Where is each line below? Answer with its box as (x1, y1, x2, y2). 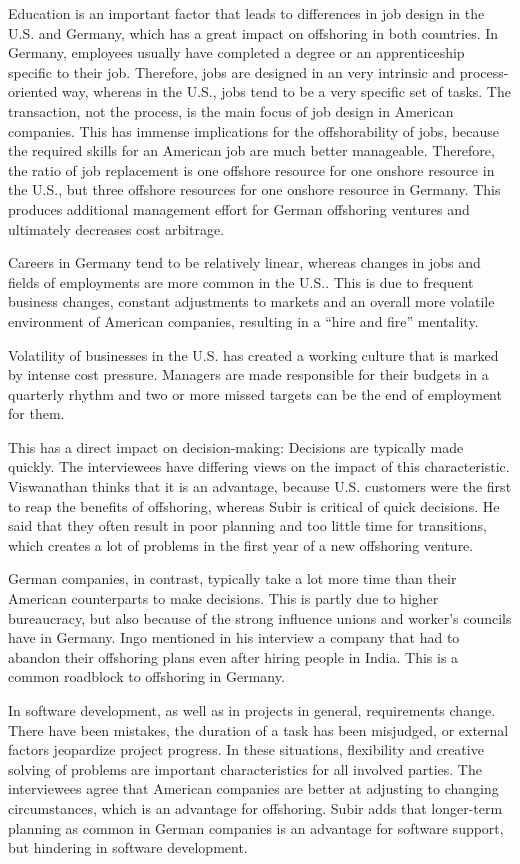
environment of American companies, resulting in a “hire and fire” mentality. (8, 310, 479, 331)
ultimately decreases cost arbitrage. (8, 218, 225, 239)
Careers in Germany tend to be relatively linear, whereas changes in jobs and (8, 252, 481, 273)
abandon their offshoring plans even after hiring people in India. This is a (8, 646, 459, 667)
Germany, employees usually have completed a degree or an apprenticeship (8, 42, 465, 63)
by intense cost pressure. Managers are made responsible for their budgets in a (8, 364, 489, 385)
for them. (8, 403, 65, 424)
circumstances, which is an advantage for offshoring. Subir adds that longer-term (8, 797, 503, 818)
